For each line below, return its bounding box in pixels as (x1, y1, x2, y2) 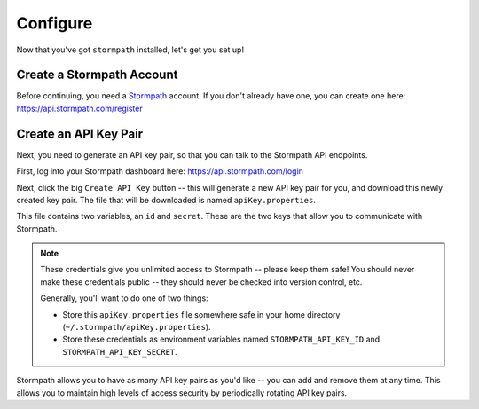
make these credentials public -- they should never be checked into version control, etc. (40, 276, 363, 287)
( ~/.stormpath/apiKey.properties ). (62, 322, 212, 333)
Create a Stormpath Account (16, 67, 178, 83)
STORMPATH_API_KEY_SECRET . (62, 346, 177, 357)
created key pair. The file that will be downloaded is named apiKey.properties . (16, 194, 317, 205)
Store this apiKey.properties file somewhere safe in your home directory (62, 309, 341, 319)
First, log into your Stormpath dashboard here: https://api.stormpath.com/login (16, 166, 303, 177)
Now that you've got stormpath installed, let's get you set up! (16, 44, 244, 55)
